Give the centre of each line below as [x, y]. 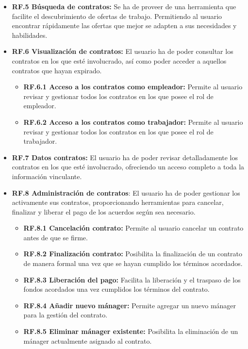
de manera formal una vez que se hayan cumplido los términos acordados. [133, 263]
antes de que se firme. [56, 237]
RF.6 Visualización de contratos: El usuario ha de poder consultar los [123, 51]
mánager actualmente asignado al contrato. [88, 341]
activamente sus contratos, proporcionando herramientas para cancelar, [118, 202]
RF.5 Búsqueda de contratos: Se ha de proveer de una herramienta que [124, 6]
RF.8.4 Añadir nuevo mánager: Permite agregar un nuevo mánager [130, 305]
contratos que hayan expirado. [57, 70]
